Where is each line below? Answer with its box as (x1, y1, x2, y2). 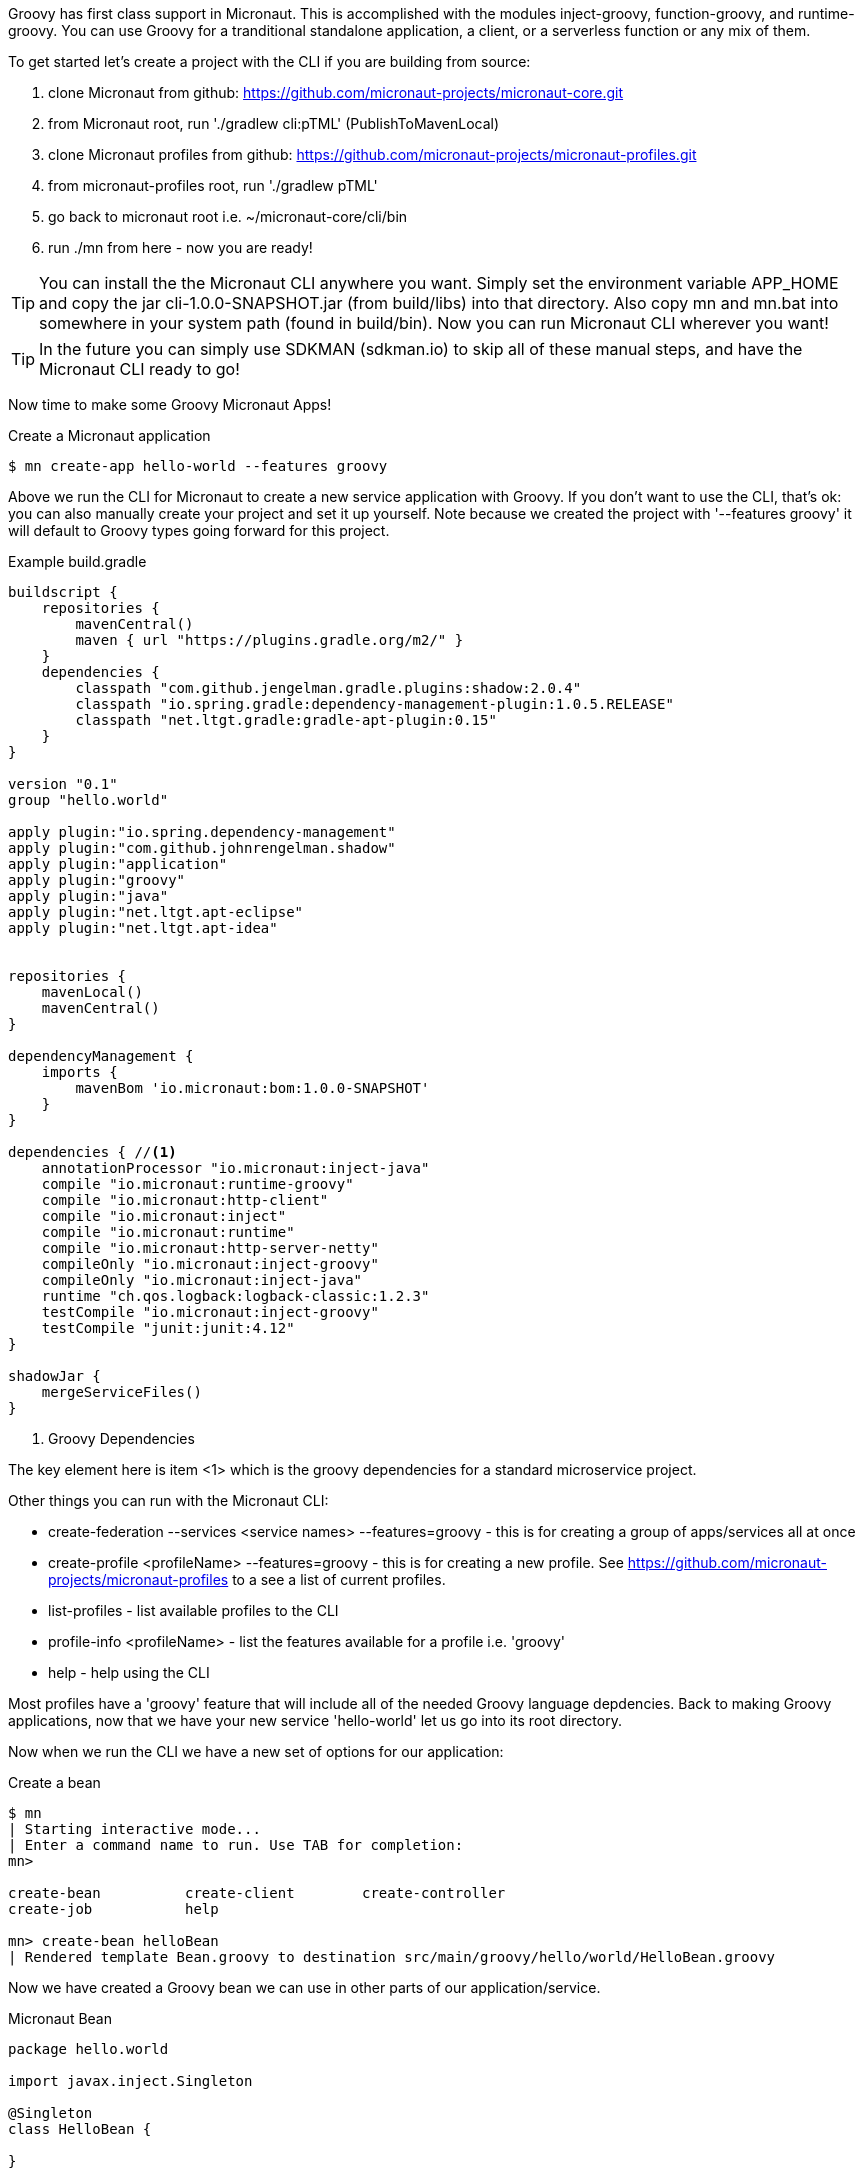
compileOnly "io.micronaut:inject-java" (41, 1272, 363, 1288)
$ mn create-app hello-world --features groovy (8, 458, 388, 474)
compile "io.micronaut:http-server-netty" (41, 1240, 379, 1256)
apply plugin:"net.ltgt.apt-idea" (8, 920, 278, 936)
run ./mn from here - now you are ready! (48, 239, 313, 256)
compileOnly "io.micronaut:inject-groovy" (41, 1256, 379, 1272)
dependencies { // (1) (8, 1144, 177, 1160)
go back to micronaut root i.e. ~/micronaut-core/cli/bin (48, 208, 408, 225)
